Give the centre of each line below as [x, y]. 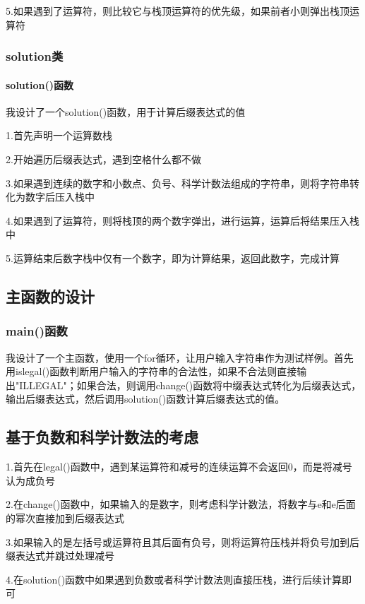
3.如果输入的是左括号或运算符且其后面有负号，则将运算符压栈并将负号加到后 [182, 541]
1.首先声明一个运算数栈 [59, 135]
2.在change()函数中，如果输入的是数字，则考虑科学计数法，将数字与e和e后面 [181, 504]
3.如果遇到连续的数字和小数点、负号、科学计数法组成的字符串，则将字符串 [178, 183]
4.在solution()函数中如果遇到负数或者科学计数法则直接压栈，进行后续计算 [174, 579]
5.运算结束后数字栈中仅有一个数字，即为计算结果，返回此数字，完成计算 [173, 257]
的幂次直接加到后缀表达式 [65, 517]
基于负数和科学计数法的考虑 [102, 437]
